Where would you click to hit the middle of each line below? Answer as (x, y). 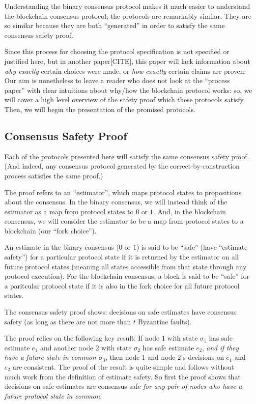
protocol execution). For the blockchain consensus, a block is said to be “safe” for (127, 276)
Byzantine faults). (165, 321)
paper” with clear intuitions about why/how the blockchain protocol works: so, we (128, 90)
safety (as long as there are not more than (68, 321)
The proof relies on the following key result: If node (82, 338)
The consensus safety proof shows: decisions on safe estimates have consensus (121, 312)
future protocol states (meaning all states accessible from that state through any (126, 266)
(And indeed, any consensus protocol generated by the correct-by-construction (122, 166)
